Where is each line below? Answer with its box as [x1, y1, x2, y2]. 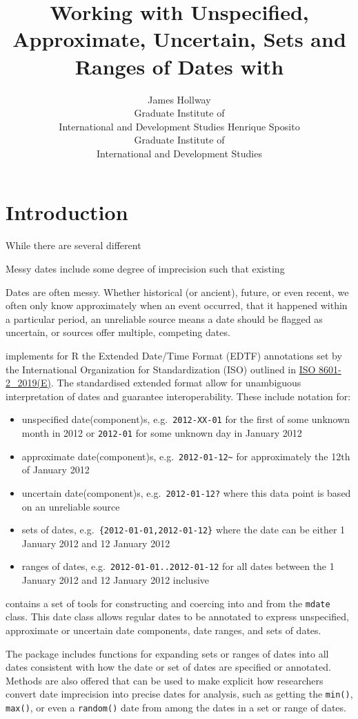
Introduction [6, 198, 128, 226]
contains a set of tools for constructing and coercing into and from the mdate [6, 595, 330, 610]
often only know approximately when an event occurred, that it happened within [6, 298, 348, 313]
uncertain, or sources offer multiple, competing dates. [6, 325, 230, 339]
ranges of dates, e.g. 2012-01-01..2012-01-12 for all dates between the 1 [21, 559, 335, 573]
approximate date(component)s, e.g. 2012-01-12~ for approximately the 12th [21, 449, 350, 463]
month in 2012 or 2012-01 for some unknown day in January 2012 [21, 426, 302, 440]
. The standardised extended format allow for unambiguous [50, 375, 301, 390]
